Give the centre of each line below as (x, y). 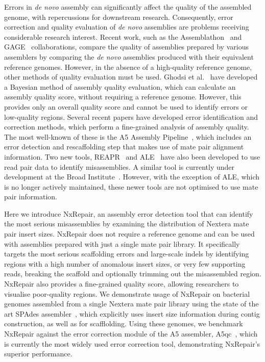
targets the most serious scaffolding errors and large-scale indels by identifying (127, 254)
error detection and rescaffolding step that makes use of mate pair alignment (124, 147)
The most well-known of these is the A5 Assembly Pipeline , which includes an (128, 136)
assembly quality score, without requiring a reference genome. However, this (123, 97)
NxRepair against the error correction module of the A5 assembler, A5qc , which (131, 333)
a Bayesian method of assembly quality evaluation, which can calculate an (120, 86)
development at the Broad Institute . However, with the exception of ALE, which (132, 177)
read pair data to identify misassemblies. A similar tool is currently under (119, 166)
